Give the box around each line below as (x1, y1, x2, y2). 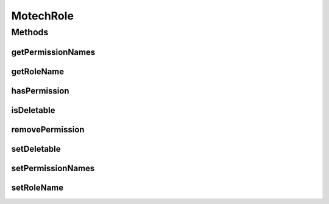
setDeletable (11, 143, 61, 154)
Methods (11, 27, 49, 38)
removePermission (11, 124, 85, 135)
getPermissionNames (11, 47, 96, 57)
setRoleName (11, 182, 64, 192)
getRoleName (11, 66, 65, 76)
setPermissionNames (11, 163, 95, 173)
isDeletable (11, 105, 55, 115)
